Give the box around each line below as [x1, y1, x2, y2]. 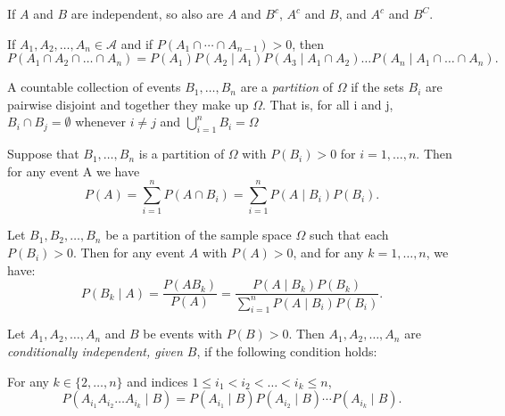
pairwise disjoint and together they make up [7, 94, 249, 113]
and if [120, 34, 153, 53]
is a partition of [138, 144, 225, 163]
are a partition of [240, 77, 334, 96]
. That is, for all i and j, [262, 94, 393, 113]
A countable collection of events [7, 77, 181, 96]
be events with [143, 324, 222, 343]
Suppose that [7, 144, 79, 163]
